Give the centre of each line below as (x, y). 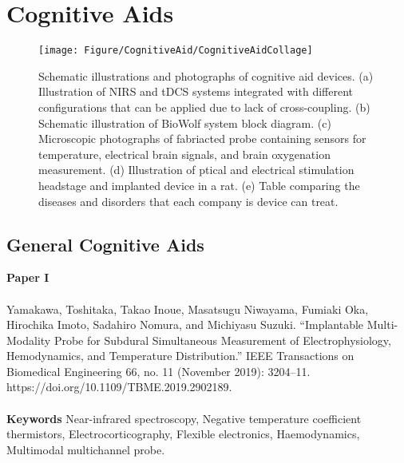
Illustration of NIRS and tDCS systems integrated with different (196, 91)
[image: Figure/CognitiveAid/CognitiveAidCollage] (176, 51)
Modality (29, 340)
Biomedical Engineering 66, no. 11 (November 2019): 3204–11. (158, 371)
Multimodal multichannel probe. (86, 449)
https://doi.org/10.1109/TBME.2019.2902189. (119, 387)
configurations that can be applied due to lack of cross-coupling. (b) (204, 107)
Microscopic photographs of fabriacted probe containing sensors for (202, 139)
